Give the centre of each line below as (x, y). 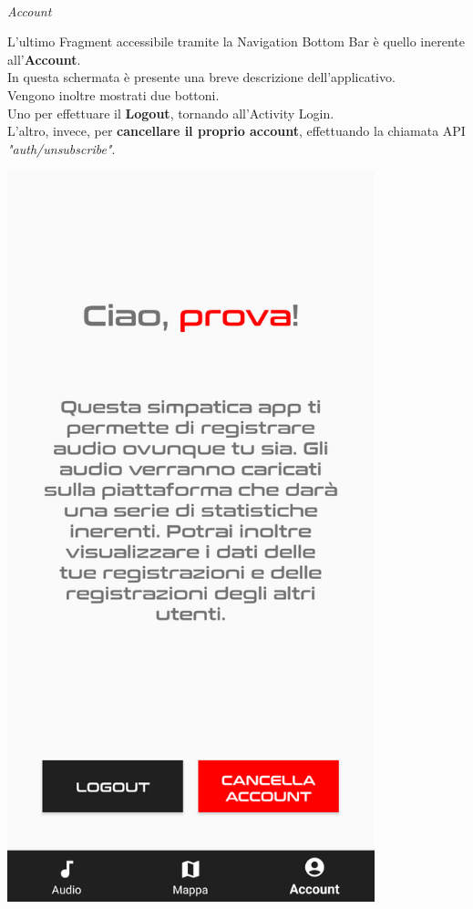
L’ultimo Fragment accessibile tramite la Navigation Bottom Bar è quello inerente (236, 41)
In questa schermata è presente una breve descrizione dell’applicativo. (201, 77)
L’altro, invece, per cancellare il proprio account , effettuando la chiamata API (236, 131)
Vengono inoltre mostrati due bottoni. (113, 94)
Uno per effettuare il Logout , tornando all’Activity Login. (171, 113)
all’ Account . (44, 59)
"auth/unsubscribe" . (62, 148)
